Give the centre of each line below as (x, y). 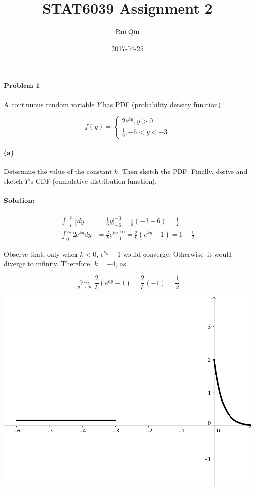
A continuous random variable (49, 104)
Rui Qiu (127, 32)
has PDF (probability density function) (162, 104)
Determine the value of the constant (58, 171)
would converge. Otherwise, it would (178, 254)
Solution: (19, 200)
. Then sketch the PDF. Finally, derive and (183, 171)
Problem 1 (22, 85)
